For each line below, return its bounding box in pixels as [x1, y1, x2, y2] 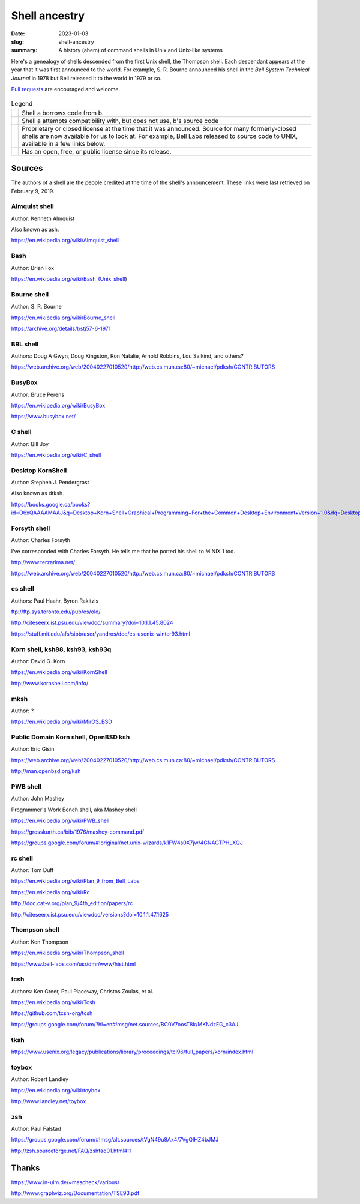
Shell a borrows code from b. [22, 109, 104, 117]
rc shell [11, 854, 33, 862]
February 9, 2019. [11, 187, 55, 194]
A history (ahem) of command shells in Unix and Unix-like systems [58, 47, 223, 54]
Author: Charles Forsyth [11, 537, 70, 544]
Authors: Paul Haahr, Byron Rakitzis [11, 597, 99, 604]
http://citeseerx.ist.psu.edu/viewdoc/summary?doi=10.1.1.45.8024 [11, 619, 173, 627]
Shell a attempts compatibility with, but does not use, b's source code [22, 116, 219, 125]
